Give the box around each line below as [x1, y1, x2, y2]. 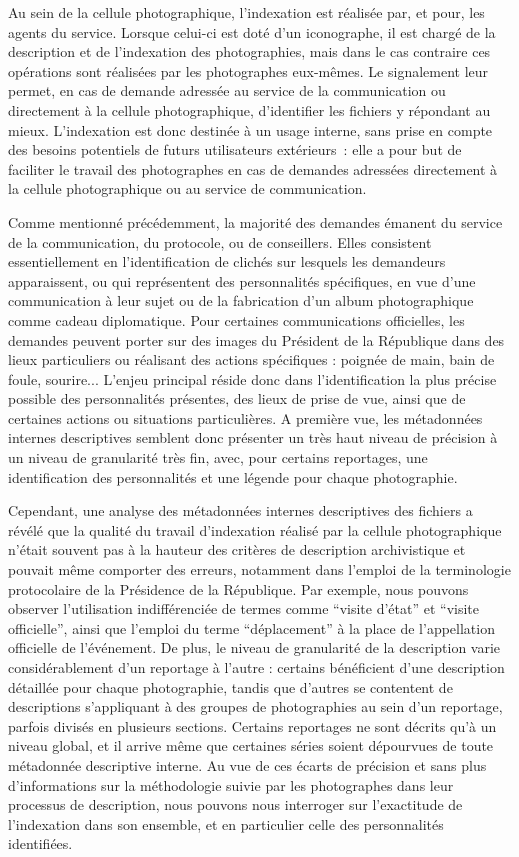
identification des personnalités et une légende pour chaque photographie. [8, 466, 458, 487]
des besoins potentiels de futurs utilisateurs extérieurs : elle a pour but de [8, 139, 462, 160]
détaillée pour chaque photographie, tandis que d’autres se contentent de [8, 676, 453, 697]
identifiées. [8, 833, 73, 854]
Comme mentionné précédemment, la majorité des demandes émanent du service [8, 211, 503, 232]
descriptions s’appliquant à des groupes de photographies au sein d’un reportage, [8, 696, 503, 717]
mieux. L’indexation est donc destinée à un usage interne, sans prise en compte [8, 119, 493, 140]
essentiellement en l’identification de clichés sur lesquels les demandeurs [8, 251, 446, 272]
